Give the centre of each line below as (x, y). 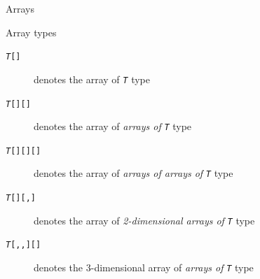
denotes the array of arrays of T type (113, 126)
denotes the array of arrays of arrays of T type (134, 173)
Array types (31, 32)
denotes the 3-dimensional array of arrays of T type (144, 267)
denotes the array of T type (92, 79)
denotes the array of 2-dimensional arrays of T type (144, 220)
